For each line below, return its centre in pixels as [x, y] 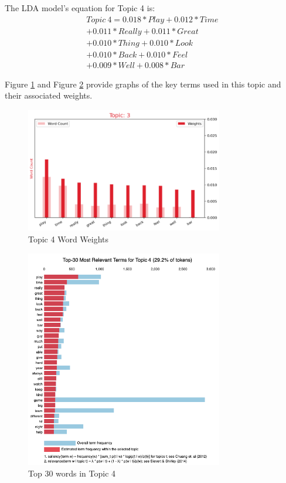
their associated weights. [49, 95]
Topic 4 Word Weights [69, 239]
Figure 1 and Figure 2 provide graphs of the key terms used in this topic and [143, 84]
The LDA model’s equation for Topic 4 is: [80, 8]
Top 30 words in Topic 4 [72, 473]
